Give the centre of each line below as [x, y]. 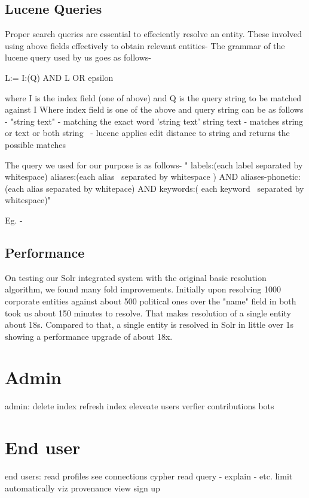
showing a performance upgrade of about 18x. [89, 336]
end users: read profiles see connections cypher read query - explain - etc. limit [149, 476]
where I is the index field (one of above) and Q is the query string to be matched [153, 97]
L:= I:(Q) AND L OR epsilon [59, 77]
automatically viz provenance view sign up [82, 488]
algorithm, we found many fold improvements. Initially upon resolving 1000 [143, 289]
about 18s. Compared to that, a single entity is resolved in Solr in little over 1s [149, 325]
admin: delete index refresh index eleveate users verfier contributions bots [140, 406]
